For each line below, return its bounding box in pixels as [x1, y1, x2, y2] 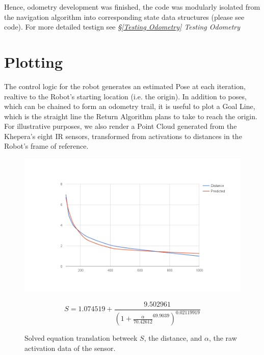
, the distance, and [144, 333, 202, 343]
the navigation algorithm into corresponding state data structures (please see [4, 11, 245, 22]
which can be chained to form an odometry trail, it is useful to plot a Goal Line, [4, 101, 255, 112]
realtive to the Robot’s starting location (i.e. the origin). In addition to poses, [4, 91, 247, 101]
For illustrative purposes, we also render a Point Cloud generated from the [4, 121, 237, 131]
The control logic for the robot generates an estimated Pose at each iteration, [4, 80, 246, 91]
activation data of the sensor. [24, 342, 116, 353]
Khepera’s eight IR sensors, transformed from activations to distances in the [4, 130, 242, 141]
